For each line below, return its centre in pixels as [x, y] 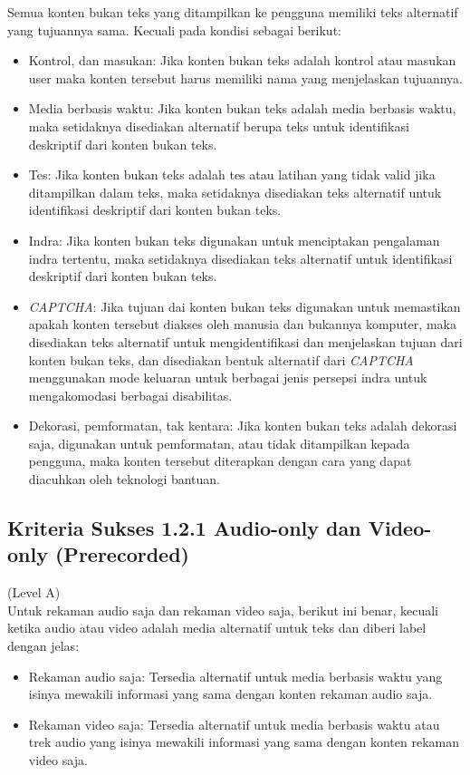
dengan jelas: [43, 646]
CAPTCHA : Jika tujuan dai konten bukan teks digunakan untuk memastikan [245, 306]
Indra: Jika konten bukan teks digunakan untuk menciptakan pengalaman [234, 240]
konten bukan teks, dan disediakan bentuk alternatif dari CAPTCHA [221, 359]
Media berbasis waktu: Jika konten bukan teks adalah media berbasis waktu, [242, 108]
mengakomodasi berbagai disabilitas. [130, 395]
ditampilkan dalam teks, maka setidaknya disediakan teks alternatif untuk [235, 192]
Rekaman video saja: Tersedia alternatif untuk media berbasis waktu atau [234, 724]
